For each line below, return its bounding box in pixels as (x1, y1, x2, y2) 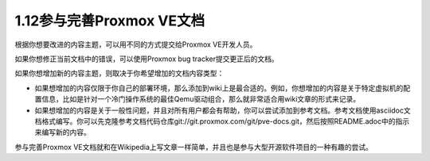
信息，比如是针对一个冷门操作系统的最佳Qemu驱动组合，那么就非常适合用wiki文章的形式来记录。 (41, 94, 361, 104)
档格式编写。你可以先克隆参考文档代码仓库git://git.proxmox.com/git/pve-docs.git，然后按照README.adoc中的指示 (34, 116, 410, 126)
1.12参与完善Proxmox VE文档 (14, 12, 205, 29)
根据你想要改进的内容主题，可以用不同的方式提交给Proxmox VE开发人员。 (14, 40, 257, 49)
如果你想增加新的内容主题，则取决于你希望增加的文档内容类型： (14, 68, 225, 79)
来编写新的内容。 (34, 128, 91, 137)
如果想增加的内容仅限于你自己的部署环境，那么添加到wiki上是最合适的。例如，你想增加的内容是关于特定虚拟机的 (34, 83, 404, 93)
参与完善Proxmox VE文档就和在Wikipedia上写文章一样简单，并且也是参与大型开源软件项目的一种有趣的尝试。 (14, 142, 373, 151)
